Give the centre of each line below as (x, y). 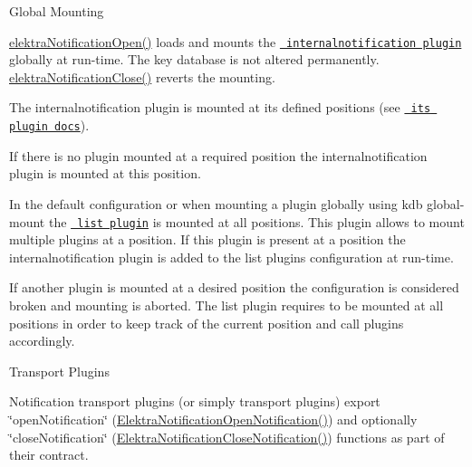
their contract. (49, 455)
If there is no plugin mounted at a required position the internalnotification (218, 155)
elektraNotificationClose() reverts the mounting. (142, 76)
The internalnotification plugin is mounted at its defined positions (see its (220, 107)
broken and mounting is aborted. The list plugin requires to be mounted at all (226, 305)
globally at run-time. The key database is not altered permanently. (194, 59)
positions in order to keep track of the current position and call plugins (207, 323)
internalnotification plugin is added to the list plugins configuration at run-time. (231, 257)
